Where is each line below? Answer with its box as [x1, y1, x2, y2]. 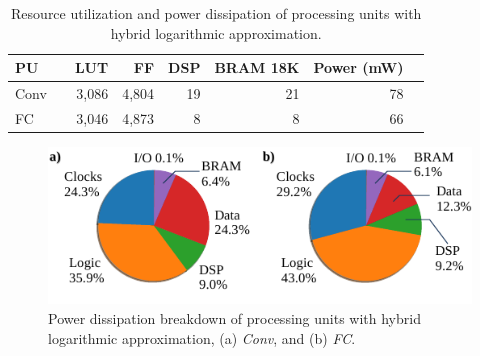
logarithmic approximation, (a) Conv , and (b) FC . [48, 327, 356, 348]
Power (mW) [313, 57, 404, 78]
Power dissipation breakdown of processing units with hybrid [48, 308, 421, 329]
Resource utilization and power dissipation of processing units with [11, 3, 422, 23]
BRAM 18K [214, 57, 300, 78]
